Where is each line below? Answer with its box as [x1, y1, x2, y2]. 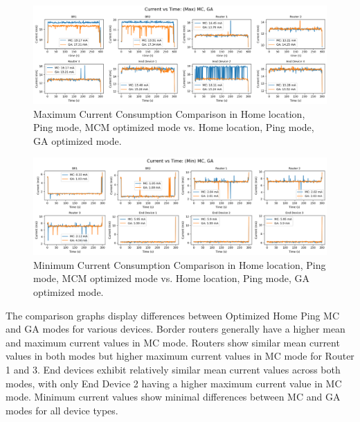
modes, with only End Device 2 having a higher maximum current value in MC [6, 376, 342, 390]
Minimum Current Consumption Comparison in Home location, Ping [33, 257, 326, 272]
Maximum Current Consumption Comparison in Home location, [33, 106, 305, 121]
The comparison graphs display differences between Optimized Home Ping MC [6, 308, 340, 322]
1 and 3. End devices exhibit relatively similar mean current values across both [6, 362, 341, 376]
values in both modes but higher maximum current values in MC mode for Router [6, 349, 354, 363]
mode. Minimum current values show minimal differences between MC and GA [6, 389, 341, 404]
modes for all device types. [6, 403, 118, 417]
